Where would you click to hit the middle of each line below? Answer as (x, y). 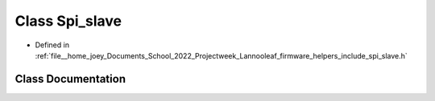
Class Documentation (70, 79)
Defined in (52, 45)
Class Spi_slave (68, 21)
